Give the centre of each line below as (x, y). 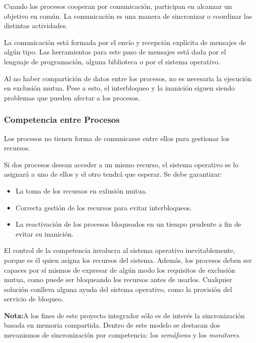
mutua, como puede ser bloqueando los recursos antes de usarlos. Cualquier (118, 279)
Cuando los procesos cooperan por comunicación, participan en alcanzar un (118, 6)
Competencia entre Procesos (62, 120)
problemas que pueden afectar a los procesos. (72, 97)
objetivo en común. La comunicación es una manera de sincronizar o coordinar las (128, 16)
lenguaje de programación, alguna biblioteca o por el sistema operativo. (112, 61)
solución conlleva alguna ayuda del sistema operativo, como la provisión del (118, 289)
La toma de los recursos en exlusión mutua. (81, 190)
